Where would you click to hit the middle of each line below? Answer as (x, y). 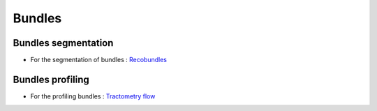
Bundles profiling (51, 79)
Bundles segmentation (63, 43)
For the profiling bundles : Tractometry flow (93, 96)
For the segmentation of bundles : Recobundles (99, 60)
